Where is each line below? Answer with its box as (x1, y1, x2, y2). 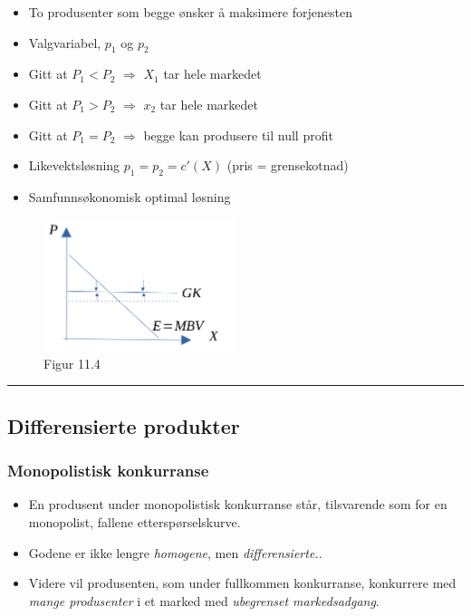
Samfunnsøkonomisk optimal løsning (28, 187, 231, 206)
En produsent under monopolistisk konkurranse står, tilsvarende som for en (28, 495, 447, 514)
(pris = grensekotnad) (226, 156, 349, 175)
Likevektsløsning (28, 156, 120, 175)
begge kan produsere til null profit (143, 125, 333, 144)
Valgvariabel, (28, 33, 101, 52)
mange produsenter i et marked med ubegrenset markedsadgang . (28, 591, 380, 610)
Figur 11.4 (43, 353, 101, 372)
